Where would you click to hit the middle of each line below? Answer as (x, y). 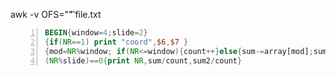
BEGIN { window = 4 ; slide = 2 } (96, 33)
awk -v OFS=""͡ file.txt (56, 14)
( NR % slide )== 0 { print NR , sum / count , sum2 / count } (143, 60)
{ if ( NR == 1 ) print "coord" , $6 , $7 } (116, 42)
